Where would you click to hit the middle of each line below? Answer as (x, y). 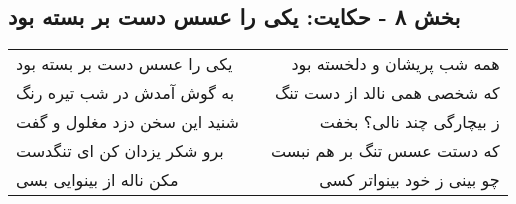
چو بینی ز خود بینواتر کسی (409, 180)
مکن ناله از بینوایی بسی (97, 180)
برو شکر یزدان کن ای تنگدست (120, 151)
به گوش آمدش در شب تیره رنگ (125, 93)
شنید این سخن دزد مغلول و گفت (128, 122)
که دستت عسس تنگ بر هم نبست (385, 151)
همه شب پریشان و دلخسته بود (395, 64)
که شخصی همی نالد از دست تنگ (387, 93)
